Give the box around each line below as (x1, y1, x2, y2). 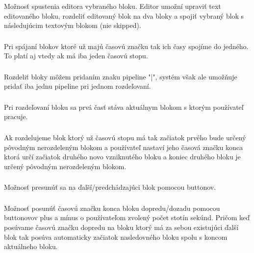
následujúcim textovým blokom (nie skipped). (4, 20, 141, 30)
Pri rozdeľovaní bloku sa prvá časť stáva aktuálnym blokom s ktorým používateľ (4, 101, 244, 112)
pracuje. (4, 111, 28, 122)
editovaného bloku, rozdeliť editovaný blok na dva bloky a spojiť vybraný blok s (4, 10, 244, 21)
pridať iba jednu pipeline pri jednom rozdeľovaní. (4, 81, 151, 91)
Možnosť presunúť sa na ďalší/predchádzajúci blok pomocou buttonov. (4, 182, 216, 192)
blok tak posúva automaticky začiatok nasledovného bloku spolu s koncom (4, 231, 228, 242)
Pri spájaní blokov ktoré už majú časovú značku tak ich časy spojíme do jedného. (4, 41, 249, 51)
